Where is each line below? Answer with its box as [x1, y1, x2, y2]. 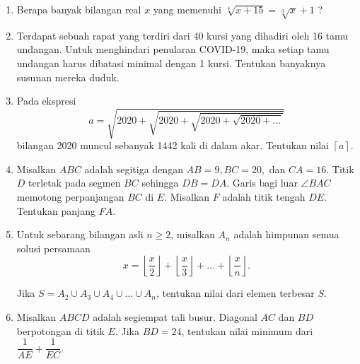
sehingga [141, 175, 179, 190]
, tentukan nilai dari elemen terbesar [156, 286, 315, 300]
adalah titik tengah [222, 189, 306, 204]
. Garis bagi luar [226, 175, 298, 190]
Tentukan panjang [16, 203, 96, 218]
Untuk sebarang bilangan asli [16, 227, 144, 242]
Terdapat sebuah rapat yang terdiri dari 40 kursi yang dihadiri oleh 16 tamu [16, 28, 349, 42]
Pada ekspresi [16, 93, 76, 108]
